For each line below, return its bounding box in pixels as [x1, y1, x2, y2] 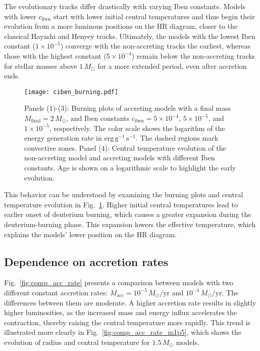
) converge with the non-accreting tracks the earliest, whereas [60, 40, 251, 51]
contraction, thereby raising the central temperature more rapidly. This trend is [4, 317, 250, 327]
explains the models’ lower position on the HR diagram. [4, 229, 177, 239]
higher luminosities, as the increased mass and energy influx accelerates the [4, 307, 237, 318]
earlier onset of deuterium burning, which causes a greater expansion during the [4, 209, 251, 220]
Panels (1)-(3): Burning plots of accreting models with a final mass [24, 103, 231, 113]
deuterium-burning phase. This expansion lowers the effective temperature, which [4, 218, 256, 229]
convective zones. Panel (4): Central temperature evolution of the [24, 142, 226, 153]
